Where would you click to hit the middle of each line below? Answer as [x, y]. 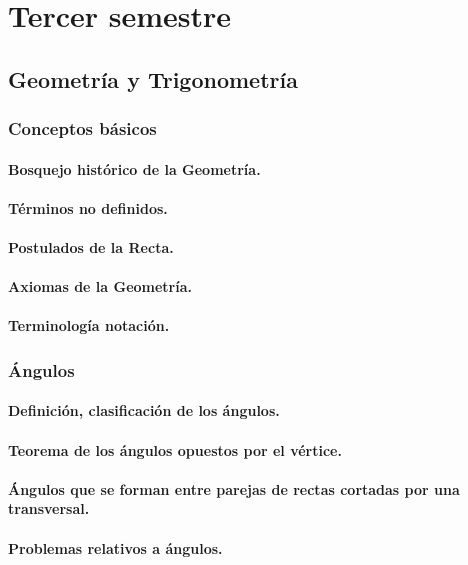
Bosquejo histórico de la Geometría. [134, 168]
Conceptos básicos [82, 128]
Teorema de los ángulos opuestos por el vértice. [175, 449]
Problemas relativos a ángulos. [115, 547]
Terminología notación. [89, 325]
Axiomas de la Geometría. [100, 286]
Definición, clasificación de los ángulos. [144, 410]
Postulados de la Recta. [91, 246]
